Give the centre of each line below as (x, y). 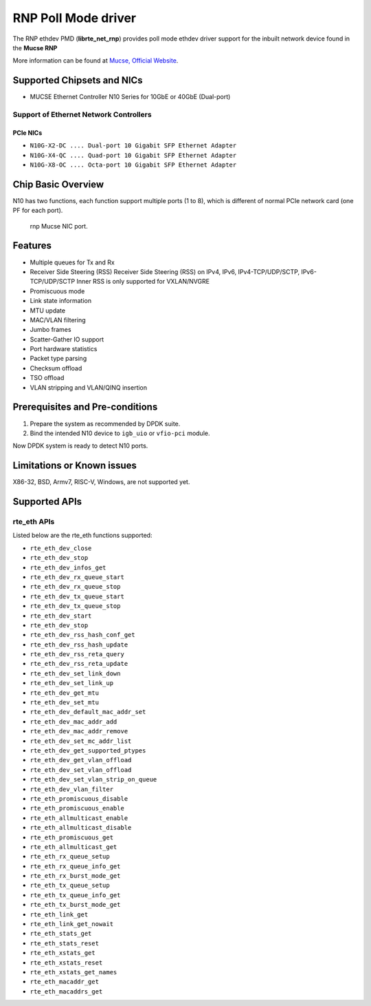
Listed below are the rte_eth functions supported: (82, 535)
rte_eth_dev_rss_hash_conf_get (82, 635)
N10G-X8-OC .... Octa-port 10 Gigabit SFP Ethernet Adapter (133, 165)
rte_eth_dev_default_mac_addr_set (88, 712)
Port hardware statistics (64, 349)
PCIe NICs (27, 133)
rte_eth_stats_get (61, 934)
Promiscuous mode (57, 291)
